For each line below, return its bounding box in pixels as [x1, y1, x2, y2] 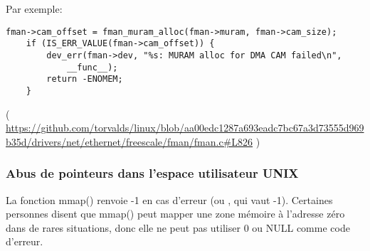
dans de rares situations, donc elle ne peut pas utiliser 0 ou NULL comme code [6, 220, 350, 235]
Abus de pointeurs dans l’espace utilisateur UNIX [6, 164, 299, 182]
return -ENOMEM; [46, 74, 123, 85]
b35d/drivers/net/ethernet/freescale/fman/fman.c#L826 [6, 134, 253, 149]
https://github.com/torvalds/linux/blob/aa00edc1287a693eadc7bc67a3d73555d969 [6, 120, 364, 135]
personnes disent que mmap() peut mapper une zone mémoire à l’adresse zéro [6, 206, 345, 221]
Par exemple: [6, 1, 63, 16]
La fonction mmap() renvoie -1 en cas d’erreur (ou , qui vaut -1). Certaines [6, 192, 333, 207]
